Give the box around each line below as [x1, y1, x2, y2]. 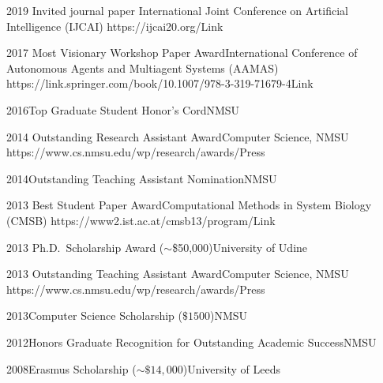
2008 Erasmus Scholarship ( [6, 360, 137, 377]
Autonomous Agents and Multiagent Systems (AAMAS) [6, 59, 279, 76]
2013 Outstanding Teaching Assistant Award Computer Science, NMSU [6, 265, 349, 282]
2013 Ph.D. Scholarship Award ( [6, 238, 164, 255]
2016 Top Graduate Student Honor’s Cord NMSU [6, 101, 240, 118]
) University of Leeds [182, 360, 280, 377]
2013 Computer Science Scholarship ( [6, 307, 182, 324]
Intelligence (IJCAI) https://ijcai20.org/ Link [6, 17, 223, 34]
